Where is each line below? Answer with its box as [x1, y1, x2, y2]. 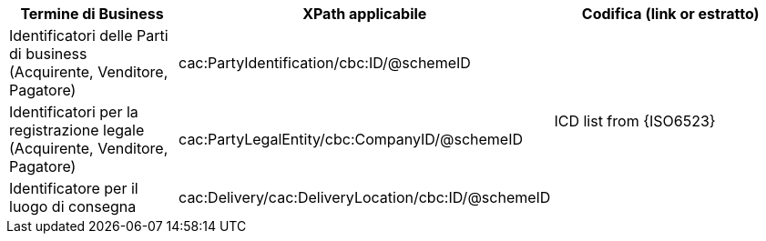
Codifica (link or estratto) [581, 5, 760, 23]
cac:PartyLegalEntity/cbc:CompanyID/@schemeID [179, 130, 524, 148]
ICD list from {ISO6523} [554, 112, 716, 130]
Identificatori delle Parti [9, 26, 169, 45]
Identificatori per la [9, 103, 138, 121]
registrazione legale [9, 121, 145, 139]
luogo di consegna [9, 197, 137, 216]
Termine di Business [20, 5, 164, 23]
